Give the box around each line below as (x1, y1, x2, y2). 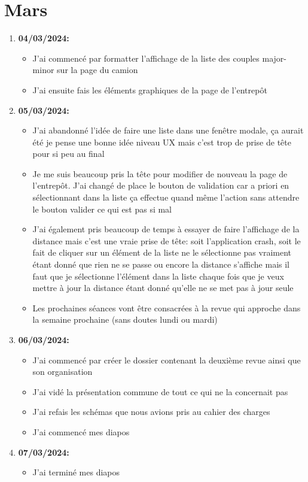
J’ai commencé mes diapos (32, 425, 130, 438)
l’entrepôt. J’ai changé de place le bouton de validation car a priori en (32, 179, 289, 192)
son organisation (32, 365, 93, 378)
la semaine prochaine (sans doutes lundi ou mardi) (32, 313, 218, 326)
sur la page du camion (57, 63, 138, 76)
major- (262, 51, 287, 64)
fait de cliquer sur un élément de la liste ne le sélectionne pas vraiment (32, 246, 292, 259)
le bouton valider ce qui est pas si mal (32, 202, 172, 215)
